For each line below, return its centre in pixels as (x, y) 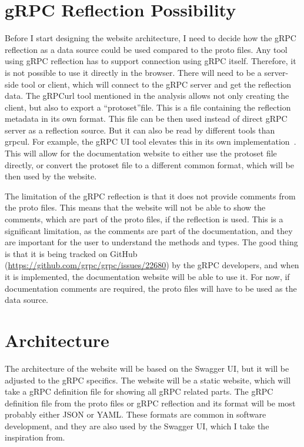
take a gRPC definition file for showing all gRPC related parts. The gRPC (139, 391)
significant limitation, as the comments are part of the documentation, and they (149, 230)
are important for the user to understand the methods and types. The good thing (151, 242)
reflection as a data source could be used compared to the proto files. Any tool (146, 49)
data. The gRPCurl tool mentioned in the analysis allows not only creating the (147, 96)
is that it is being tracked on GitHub (71, 253)
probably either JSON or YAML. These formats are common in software (136, 414)
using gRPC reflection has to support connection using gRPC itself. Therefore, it (151, 61)
